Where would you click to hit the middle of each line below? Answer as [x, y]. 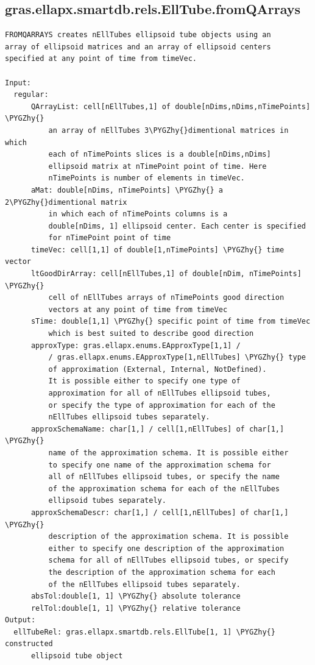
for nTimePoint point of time [110, 238]
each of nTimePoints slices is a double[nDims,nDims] [160, 155]
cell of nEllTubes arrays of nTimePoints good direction [166, 298]
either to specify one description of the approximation [166, 548]
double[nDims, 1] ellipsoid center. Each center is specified [177, 226]
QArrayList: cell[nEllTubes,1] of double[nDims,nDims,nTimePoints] [171, 106]
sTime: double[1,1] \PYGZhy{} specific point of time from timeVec [171, 322]
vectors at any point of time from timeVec [138, 309]
